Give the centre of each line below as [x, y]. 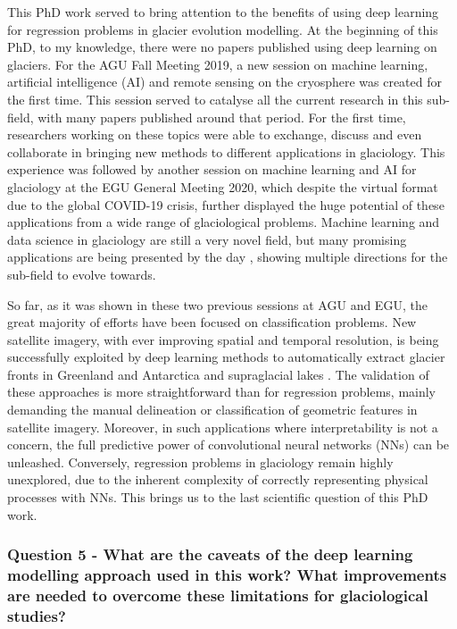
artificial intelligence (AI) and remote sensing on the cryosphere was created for [225, 82]
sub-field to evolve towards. [82, 274]
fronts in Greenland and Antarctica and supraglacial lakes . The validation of [218, 374]
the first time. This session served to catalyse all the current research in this [215, 99]
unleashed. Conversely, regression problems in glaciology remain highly [200, 461]
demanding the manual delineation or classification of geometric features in [212, 410]
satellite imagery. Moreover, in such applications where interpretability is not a [223, 427]
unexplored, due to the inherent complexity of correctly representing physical [218, 479]
